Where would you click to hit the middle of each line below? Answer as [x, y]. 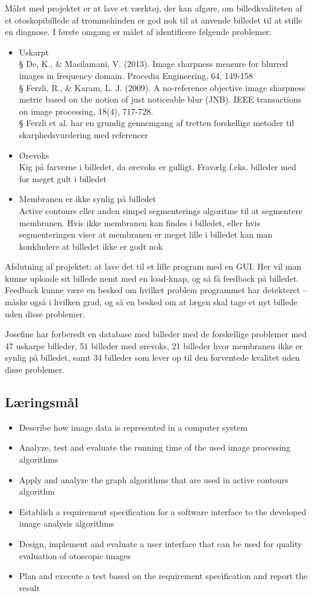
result [30, 587]
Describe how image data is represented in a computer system [133, 427]
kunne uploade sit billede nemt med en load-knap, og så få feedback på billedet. [152, 278]
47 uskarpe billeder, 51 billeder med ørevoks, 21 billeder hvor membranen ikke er [154, 345]
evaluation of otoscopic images [75, 555]
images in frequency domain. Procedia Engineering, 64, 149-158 [136, 75]
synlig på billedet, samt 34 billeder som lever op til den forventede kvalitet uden [152, 357]
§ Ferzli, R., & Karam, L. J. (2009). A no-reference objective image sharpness [162, 87]
